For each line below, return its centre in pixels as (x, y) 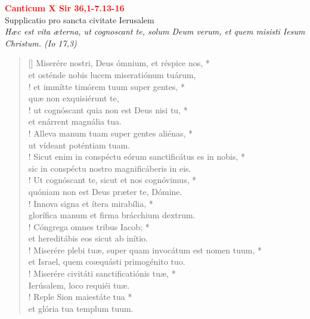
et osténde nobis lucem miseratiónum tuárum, (112, 74)
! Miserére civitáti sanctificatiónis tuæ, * (102, 273)
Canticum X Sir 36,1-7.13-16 (65, 8)
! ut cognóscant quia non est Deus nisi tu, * (108, 109)
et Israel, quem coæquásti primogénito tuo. (107, 261)
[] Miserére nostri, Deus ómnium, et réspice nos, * (119, 63)
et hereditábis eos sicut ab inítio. (88, 238)
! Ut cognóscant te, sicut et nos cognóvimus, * (112, 180)
